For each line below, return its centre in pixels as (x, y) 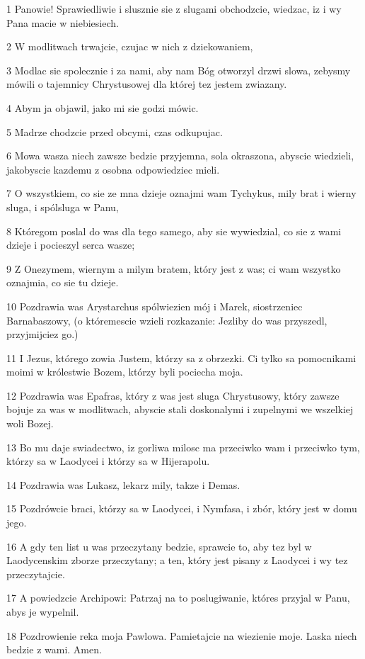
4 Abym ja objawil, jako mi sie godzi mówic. (103, 107)
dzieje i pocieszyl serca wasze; (71, 245)
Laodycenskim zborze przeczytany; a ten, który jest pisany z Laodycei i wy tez (177, 560)
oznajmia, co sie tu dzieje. (63, 282)
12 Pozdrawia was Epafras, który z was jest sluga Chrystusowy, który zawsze (173, 395)
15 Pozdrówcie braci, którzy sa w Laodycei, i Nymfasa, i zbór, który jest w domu (182, 508)
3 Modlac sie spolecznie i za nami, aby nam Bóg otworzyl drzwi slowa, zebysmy (179, 70)
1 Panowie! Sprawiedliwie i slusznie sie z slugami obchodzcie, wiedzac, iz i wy (174, 9)
